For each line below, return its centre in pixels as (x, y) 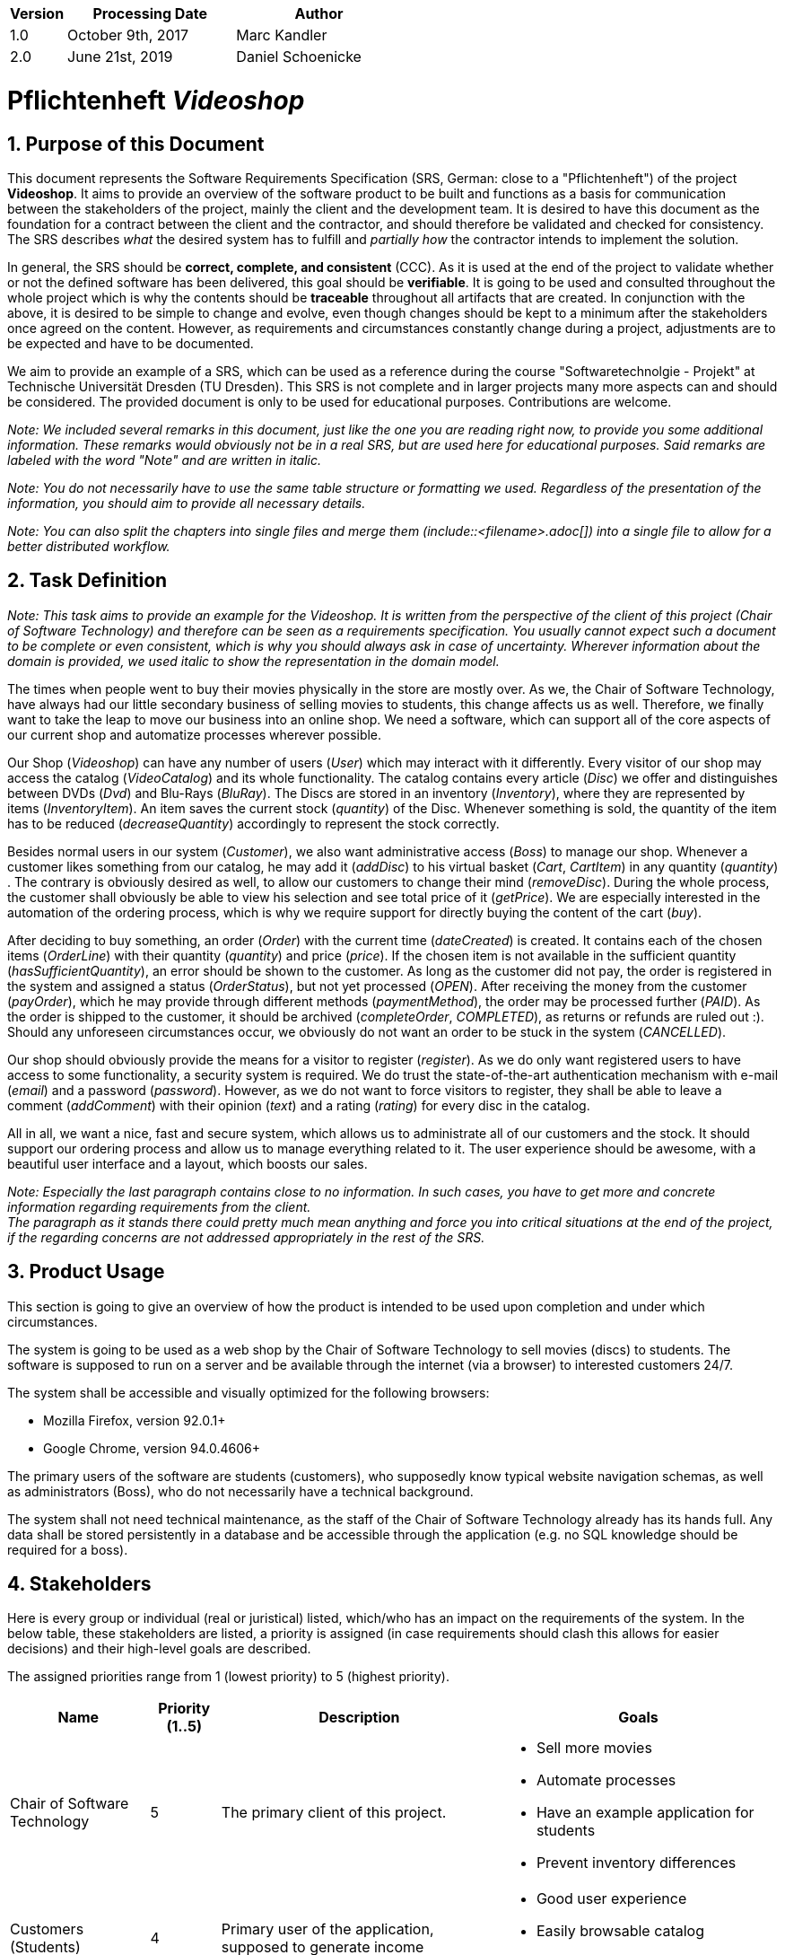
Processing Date (150, 13)
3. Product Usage (86, 1272)
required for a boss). (68, 1549)
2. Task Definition (87, 581)
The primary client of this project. (334, 1813)
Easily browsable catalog (620, 1931)
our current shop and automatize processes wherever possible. (195, 734)
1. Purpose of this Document (136, 144)
